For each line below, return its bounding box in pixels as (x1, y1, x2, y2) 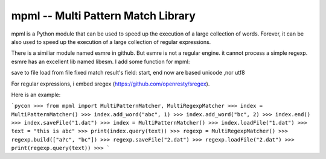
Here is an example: (11, 91, 61, 98)
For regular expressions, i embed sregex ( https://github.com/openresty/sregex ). (11, 80, 210, 87)
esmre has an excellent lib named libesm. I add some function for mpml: (11, 58, 190, 65)
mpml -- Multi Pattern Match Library (11, 9, 196, 22)
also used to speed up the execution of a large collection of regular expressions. (11, 38, 211, 45)
